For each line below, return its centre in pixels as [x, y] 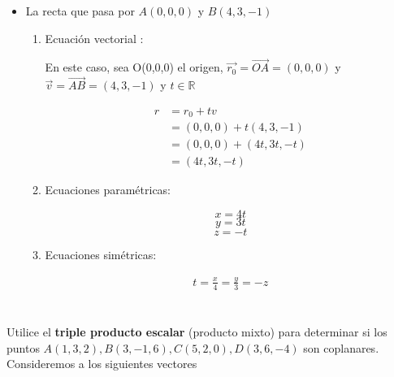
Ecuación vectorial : [94, 38]
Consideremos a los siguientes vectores [102, 364]
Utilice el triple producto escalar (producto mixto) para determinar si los [197, 331]
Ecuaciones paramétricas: [108, 190]
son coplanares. [341, 347]
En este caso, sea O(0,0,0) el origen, [134, 67]
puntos [23, 347]
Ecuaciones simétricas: [101, 254]
